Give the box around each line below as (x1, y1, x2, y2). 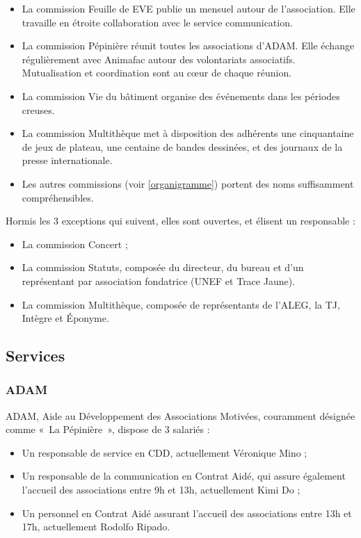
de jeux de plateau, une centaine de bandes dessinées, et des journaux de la (22, 139, 343, 154)
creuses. (22, 102, 55, 117)
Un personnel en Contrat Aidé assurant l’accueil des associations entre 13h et (22, 505, 352, 520)
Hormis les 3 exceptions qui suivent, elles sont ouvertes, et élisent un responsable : (6, 213, 355, 228)
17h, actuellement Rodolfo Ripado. (22, 519, 170, 534)
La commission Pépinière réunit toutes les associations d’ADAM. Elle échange (22, 38, 355, 53)
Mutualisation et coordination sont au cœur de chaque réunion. (22, 65, 292, 80)
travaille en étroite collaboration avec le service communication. (22, 15, 293, 29)
